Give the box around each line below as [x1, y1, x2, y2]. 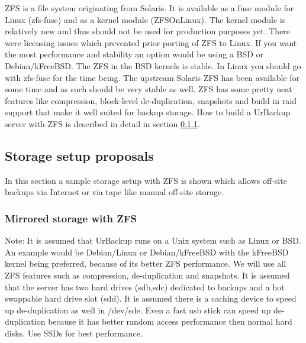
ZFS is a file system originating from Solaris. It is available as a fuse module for [5, 2, 294, 14]
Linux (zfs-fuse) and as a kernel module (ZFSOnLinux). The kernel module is [5, 13, 286, 25]
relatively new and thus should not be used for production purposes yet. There [5, 25, 291, 37]
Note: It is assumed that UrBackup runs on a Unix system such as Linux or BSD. [5, 234, 301, 247]
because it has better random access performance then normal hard [48, 315, 292, 328]
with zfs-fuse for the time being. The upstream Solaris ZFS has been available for [5, 71, 300, 83]
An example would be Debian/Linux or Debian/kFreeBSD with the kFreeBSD [5, 245, 289, 258]
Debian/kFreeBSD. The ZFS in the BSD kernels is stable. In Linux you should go [5, 59, 301, 72]
